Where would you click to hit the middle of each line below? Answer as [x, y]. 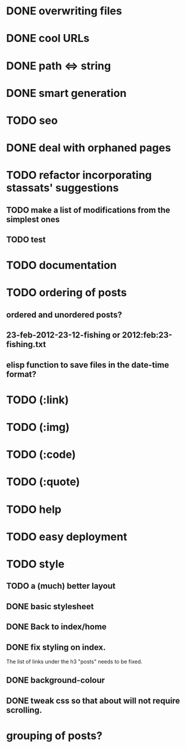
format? [22, 374]
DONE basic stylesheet [50, 606]
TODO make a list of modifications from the [88, 210]
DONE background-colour [56, 680]
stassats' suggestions [62, 188]
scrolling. [24, 710]
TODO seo [32, 120]
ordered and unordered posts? [64, 314]
